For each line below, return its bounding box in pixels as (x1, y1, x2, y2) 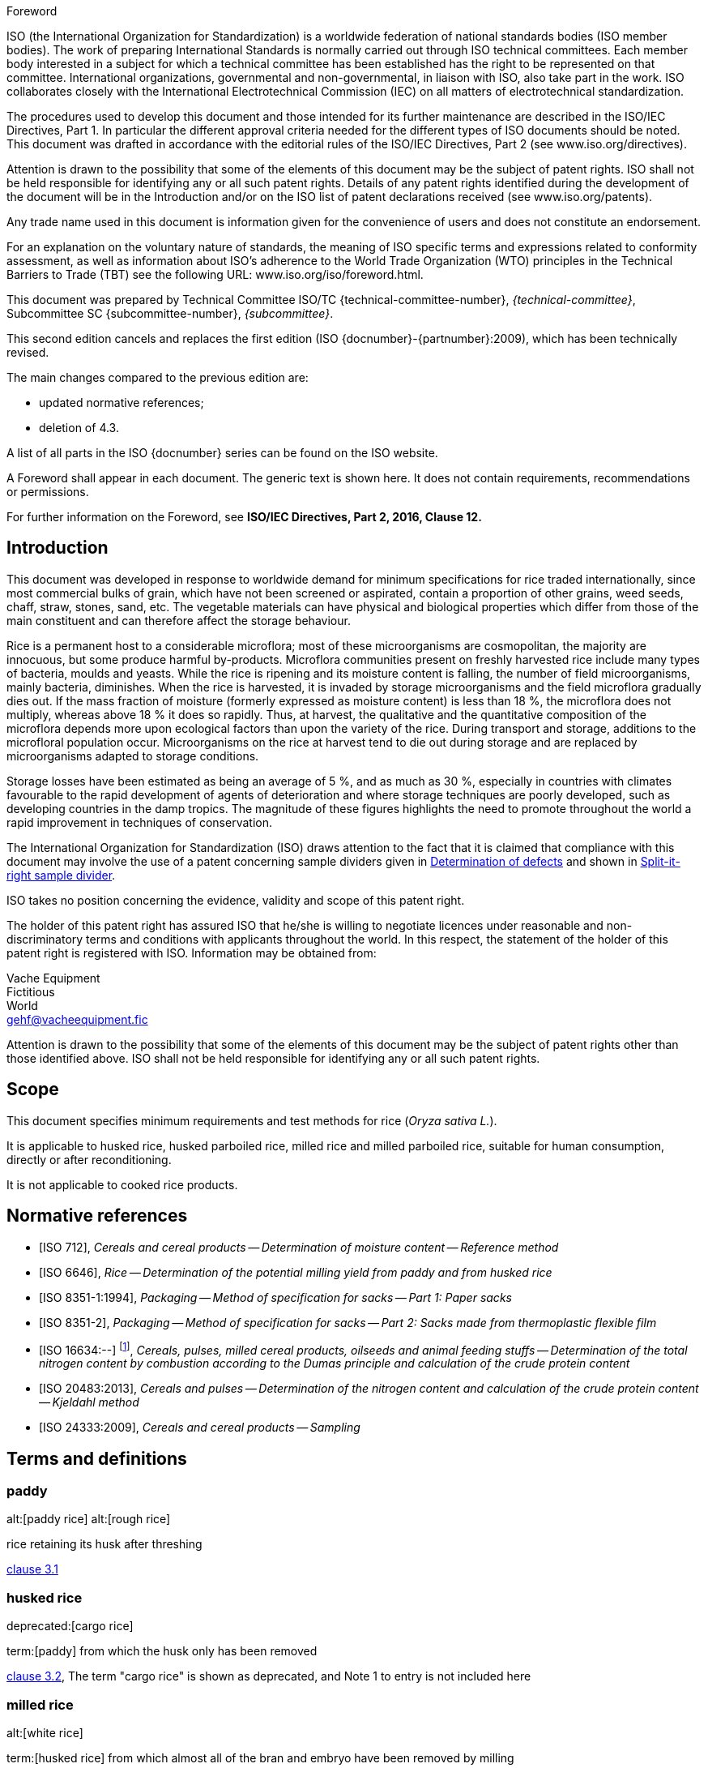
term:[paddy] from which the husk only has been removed (6, 1644, 318, 1659)
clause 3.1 (6, 1562, 58, 1577)
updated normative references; (39, 396, 204, 409)
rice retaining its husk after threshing (6, 1537, 203, 1552)
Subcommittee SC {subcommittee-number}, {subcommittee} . (6, 306, 334, 320)
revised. (6, 345, 49, 359)
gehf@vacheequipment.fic (6, 1012, 148, 1026)
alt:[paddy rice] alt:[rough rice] (6, 1512, 171, 1526)
